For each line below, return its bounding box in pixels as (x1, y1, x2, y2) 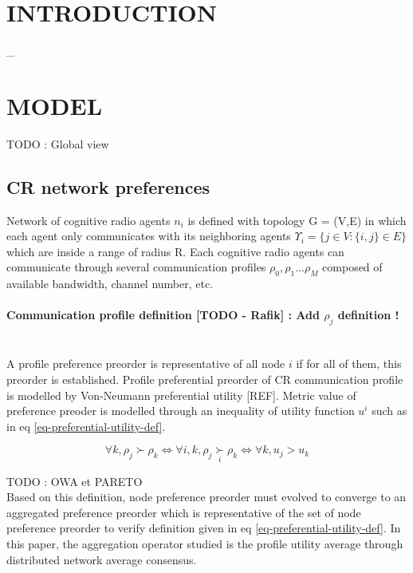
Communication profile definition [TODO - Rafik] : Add (6, 306, 320, 323)
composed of (322, 259, 383, 275)
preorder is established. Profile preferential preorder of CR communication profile (6, 371, 403, 387)
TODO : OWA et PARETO (6, 472, 143, 489)
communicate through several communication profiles (6, 259, 266, 275)
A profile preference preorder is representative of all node (6, 355, 285, 372)
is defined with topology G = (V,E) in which (187, 211, 407, 228)
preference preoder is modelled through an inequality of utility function (6, 402, 355, 419)
